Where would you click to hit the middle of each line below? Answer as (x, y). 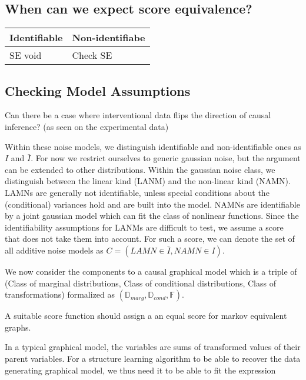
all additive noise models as (54, 250)
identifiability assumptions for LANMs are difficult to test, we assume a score (144, 227)
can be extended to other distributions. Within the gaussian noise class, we (140, 169)
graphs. (18, 327)
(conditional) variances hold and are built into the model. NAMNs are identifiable (152, 204)
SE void (26, 55)
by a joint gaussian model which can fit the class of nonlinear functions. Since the (152, 216)
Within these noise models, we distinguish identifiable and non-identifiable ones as (153, 146)
